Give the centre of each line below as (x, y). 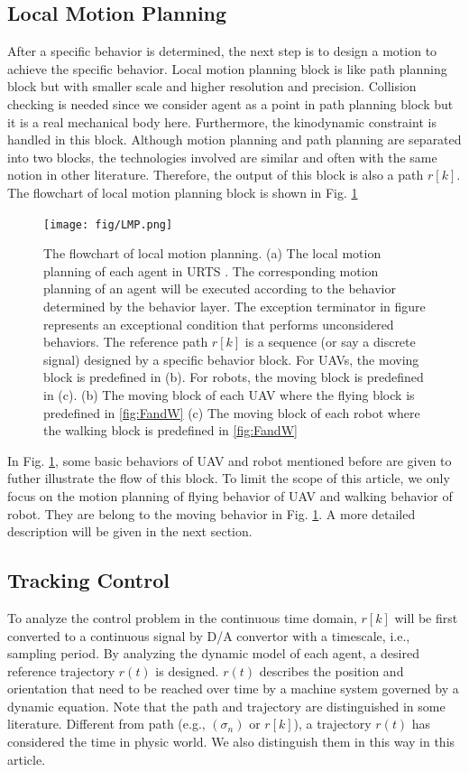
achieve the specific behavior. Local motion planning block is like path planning (227, 68)
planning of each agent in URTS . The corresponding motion (211, 270)
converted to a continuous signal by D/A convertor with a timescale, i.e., (209, 635)
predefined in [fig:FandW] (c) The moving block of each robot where (232, 412)
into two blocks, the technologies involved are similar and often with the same (222, 157)
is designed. (187, 670)
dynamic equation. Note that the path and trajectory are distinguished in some (226, 706)
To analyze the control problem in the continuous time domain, (182, 617)
